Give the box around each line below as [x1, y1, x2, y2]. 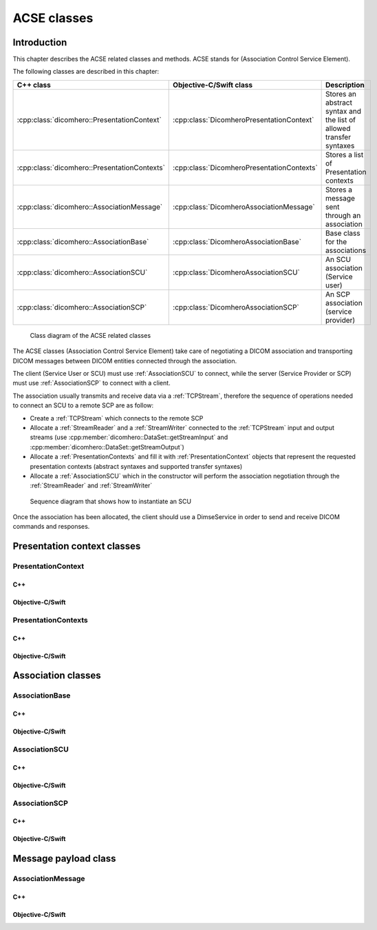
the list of [325, 114, 356, 124]
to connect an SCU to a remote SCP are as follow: [12, 401, 154, 410]
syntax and [325, 106, 361, 116]
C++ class [17, 80, 52, 90]
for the [325, 236, 347, 246]
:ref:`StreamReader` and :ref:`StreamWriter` [30, 481, 153, 489]
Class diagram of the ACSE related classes [30, 331, 151, 339]
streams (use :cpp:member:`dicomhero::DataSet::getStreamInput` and [30, 433, 228, 441]
